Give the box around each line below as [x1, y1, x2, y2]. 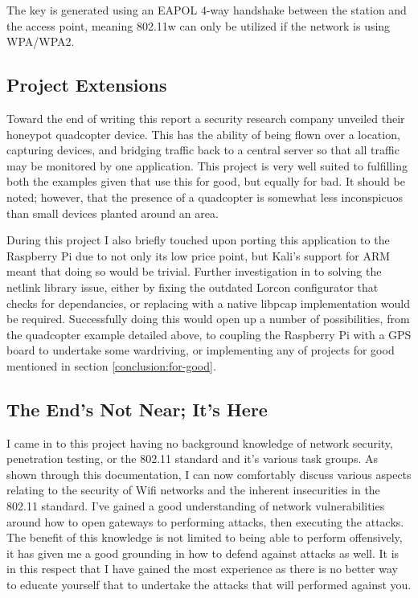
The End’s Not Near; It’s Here [6, 396, 268, 421]
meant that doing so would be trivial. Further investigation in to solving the [6, 263, 382, 280]
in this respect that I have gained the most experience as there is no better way [6, 560, 398, 577]
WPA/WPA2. [6, 33, 75, 50]
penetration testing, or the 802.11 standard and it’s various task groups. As [6, 450, 378, 467]
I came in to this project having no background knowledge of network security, [6, 434, 393, 451]
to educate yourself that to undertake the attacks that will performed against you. [6, 576, 412, 593]
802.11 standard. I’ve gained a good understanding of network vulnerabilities [6, 498, 385, 514]
